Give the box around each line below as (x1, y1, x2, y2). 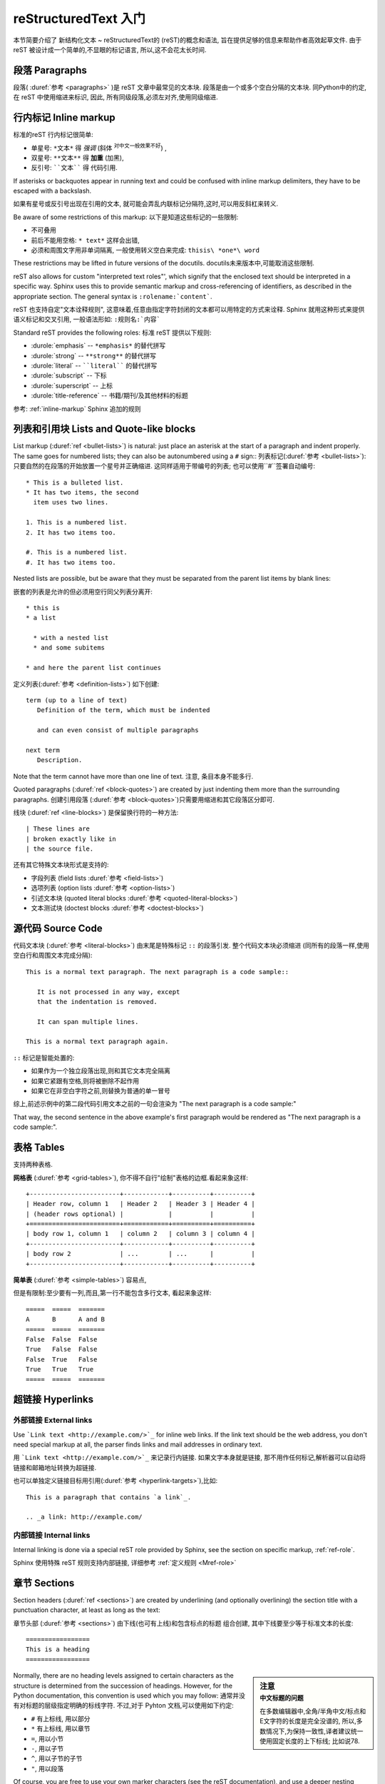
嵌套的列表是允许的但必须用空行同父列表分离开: (13, 587, 153, 596)
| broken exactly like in (26, 835, 117, 843)
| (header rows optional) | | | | (26, 1210, 256, 1218)
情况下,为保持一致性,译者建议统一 (265, 1727, 364, 1735)
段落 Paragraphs (13, 64, 87, 76)
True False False (26, 1345, 98, 1354)
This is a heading (26, 1646, 91, 1653)
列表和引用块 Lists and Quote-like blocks (13, 423, 196, 435)
